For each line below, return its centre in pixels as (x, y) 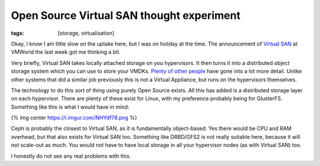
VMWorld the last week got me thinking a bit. (66, 52)
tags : (17, 33)
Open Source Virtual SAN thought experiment (126, 15)
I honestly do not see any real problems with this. (71, 156)
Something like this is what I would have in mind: (70, 107)
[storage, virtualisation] (86, 33)
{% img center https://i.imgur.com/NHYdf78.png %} (74, 118)
